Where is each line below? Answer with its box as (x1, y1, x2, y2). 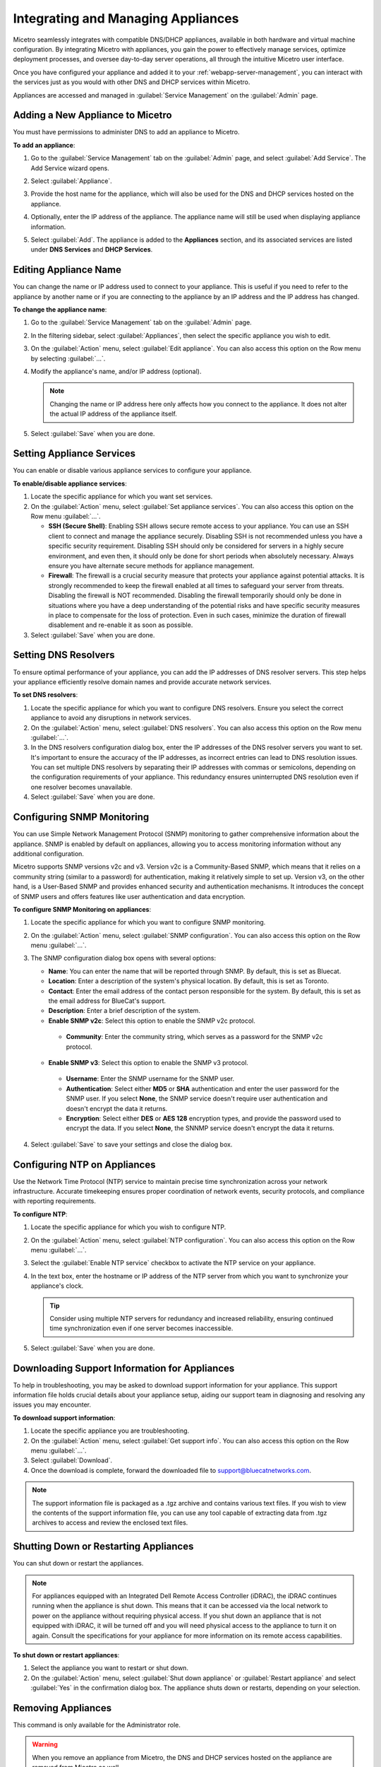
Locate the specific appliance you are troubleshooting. (30, 1426, 190, 1435)
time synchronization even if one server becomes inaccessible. (49, 1324, 234, 1332)
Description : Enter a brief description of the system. (48, 1006, 201, 1015)
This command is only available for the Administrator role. (13, 1721, 181, 1730)
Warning (32, 1740, 58, 1749)
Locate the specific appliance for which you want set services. (30, 492, 213, 501)
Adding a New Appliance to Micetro (13, 110, 172, 122)
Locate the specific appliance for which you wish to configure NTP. (30, 1223, 226, 1231)
